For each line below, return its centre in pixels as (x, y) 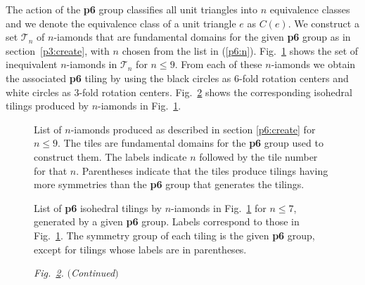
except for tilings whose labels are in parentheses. (140, 249)
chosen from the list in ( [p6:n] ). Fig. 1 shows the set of (240, 50)
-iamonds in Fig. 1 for (219, 207)
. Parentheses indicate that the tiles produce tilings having (202, 170)
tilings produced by (47, 106)
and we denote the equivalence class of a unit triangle (121, 23)
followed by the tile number (258, 156)
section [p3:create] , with (58, 50)
